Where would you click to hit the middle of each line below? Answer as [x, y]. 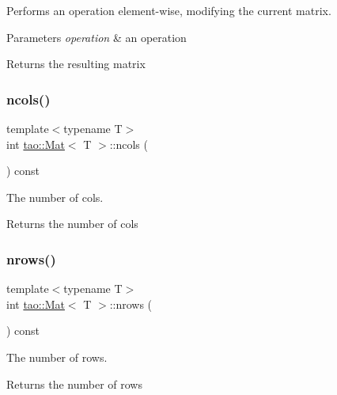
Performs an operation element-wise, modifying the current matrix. [169, 10]
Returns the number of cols [72, 224]
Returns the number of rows [74, 384]
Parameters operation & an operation [97, 37]
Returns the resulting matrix [76, 64]
